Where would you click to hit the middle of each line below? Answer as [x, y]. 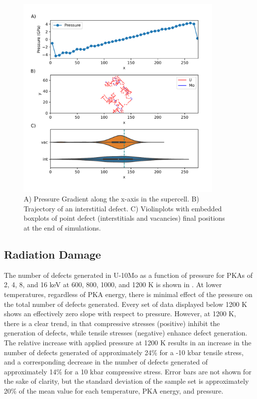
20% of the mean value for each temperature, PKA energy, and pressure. [114, 390]
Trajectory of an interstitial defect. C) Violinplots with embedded [123, 208]
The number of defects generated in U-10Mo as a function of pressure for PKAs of [128, 275]
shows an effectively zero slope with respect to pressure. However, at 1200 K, [120, 314]
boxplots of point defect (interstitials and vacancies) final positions [125, 218]
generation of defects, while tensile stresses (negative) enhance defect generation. [126, 333]
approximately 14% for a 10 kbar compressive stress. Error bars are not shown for [128, 371]
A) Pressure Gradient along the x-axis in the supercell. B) [111, 199]
